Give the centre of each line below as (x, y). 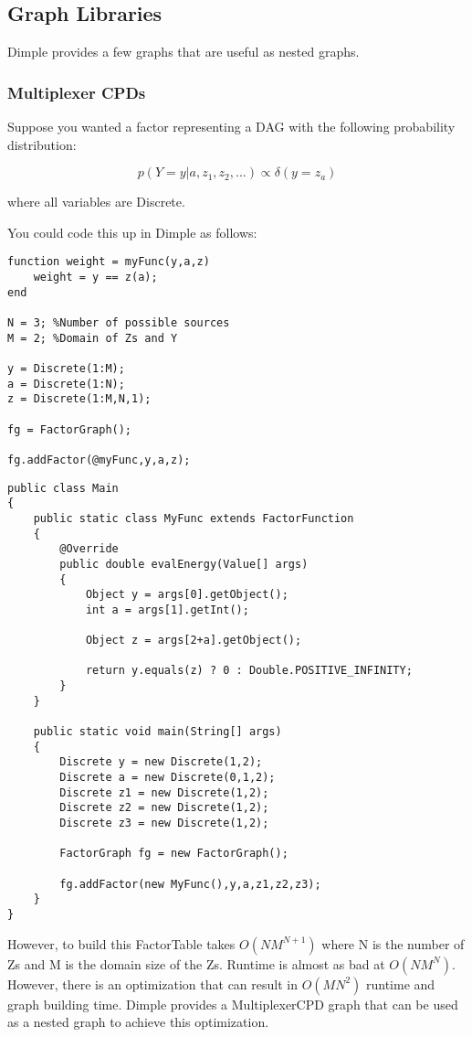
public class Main (63, 488)
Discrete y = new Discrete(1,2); (161, 762)
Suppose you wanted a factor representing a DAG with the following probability (231, 127)
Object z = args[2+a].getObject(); (194, 641)
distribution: (42, 144)
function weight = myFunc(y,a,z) (109, 262)
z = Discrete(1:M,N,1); (79, 399)
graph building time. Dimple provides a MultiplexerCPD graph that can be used (233, 1004)
